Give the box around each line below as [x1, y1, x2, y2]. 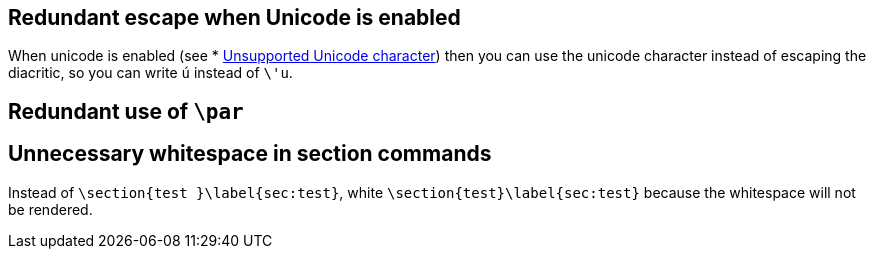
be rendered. [8, 200, 93, 218]
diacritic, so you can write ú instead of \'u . [8, 64, 293, 82]
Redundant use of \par [8, 98, 244, 124]
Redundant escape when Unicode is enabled [8, 5, 461, 30]
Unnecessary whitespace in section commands [8, 141, 492, 167]
